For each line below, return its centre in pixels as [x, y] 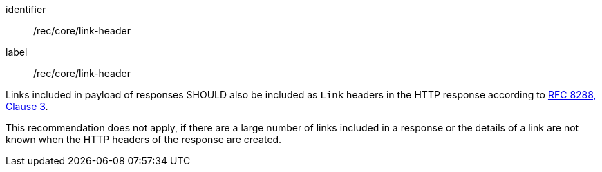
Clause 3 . [27, 106]
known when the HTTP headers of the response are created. [144, 139]
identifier [26, 9]
